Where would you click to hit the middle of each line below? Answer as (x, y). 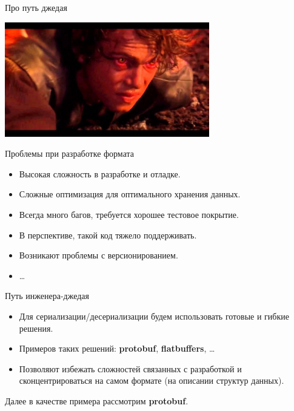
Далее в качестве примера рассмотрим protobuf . (97, 400)
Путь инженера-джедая (47, 296)
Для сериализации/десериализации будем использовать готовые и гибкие (154, 316)
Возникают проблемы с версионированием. (99, 255)
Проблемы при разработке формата (69, 153)
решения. (36, 328)
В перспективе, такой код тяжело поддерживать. (108, 235)
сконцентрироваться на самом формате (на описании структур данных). (152, 380)
